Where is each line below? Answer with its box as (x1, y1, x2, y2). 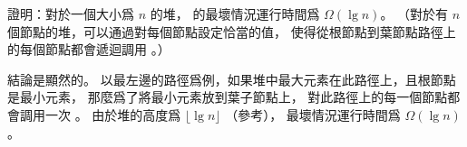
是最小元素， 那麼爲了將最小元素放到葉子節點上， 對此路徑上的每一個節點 (7, 87, 448, 106)
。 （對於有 (380, 5, 449, 23)
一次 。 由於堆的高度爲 (44, 105, 181, 124)
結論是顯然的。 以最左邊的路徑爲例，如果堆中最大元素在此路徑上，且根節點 (7, 69, 456, 88)
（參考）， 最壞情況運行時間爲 (225, 105, 401, 124)
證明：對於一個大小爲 (7, 5, 134, 23)
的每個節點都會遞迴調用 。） (7, 40, 170, 59)
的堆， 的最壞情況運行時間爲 (150, 5, 320, 23)
